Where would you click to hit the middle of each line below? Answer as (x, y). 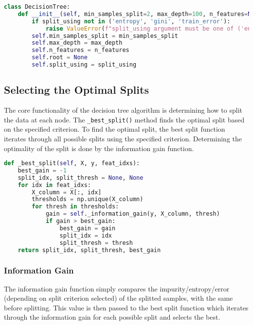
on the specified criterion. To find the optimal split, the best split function (115, 129)
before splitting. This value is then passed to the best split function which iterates (126, 307)
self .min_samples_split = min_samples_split (105, 36)
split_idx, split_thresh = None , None (81, 178)
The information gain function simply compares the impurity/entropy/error (117, 288)
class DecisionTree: (37, 7)
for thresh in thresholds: (75, 207)
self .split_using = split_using (84, 65)
